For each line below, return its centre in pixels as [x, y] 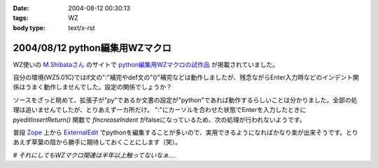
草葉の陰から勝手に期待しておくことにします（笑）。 [106, 142]
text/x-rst [82, 27]
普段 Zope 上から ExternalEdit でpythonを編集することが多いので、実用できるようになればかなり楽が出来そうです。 [180, 132]
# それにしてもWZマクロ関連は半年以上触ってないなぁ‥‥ [94, 155]
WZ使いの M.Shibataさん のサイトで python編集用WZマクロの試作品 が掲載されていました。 [146, 64]
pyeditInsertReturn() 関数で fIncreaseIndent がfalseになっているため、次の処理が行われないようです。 [159, 120]
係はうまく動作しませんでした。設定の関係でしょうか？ [92, 87]
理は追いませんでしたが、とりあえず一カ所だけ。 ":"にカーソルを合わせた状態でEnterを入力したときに [160, 110]
